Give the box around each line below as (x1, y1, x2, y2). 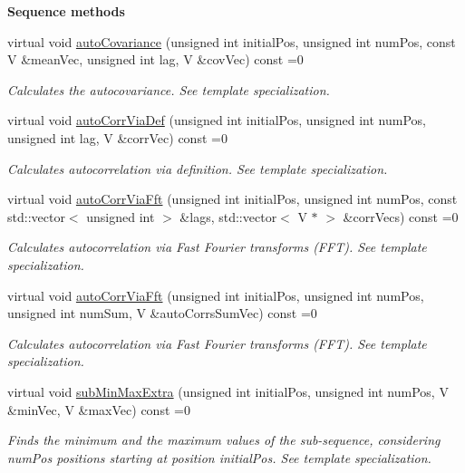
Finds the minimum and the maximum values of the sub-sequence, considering (7, 430, 441, 449)
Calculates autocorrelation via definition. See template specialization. (7, 159, 388, 178)
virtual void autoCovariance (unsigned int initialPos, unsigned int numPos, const (7, 32, 456, 51)
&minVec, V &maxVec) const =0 (7, 400, 190, 419)
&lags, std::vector (179, 207, 277, 226)
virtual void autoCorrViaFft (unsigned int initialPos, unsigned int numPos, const (7, 189, 458, 208)
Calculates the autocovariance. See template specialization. (7, 80, 330, 99)
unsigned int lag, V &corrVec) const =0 (7, 128, 228, 147)
